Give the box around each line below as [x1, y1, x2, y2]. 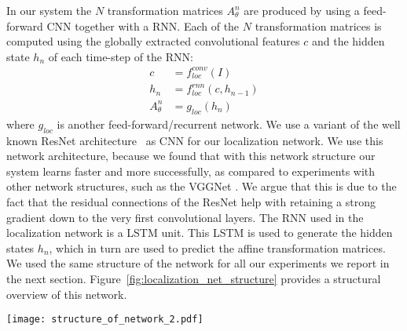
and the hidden [311, 33, 385, 49]
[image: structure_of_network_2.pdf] [6, 314, 203, 326]
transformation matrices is [255, 17, 382, 34]
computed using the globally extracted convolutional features [6, 33, 300, 49]
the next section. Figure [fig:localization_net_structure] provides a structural [6, 270, 381, 286]
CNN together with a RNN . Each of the [46, 17, 240, 34]
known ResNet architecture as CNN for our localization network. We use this [6, 132, 383, 148]
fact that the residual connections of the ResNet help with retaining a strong [6, 193, 376, 209]
